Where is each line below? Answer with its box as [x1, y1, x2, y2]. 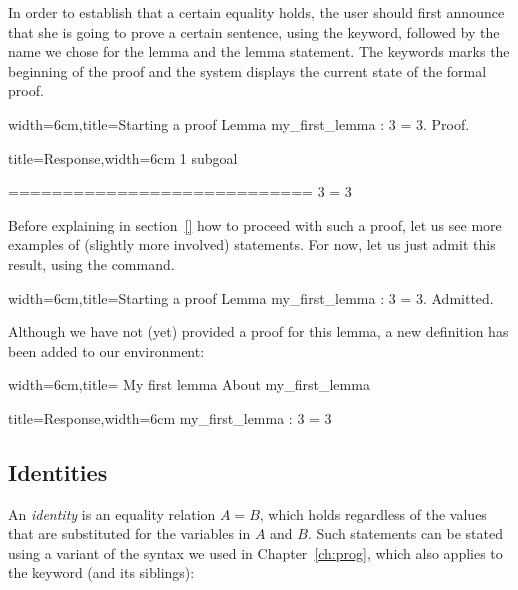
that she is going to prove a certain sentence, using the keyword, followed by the [8, 21, 500, 42]
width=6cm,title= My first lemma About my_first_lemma [8, 374, 370, 395]
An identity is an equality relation [8, 503, 216, 524]
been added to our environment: [8, 340, 205, 361]
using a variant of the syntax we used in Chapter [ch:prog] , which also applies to [8, 542, 503, 563]
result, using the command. [8, 253, 175, 274]
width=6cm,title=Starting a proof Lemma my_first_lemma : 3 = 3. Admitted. [8, 287, 494, 308]
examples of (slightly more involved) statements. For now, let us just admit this [8, 234, 496, 255]
